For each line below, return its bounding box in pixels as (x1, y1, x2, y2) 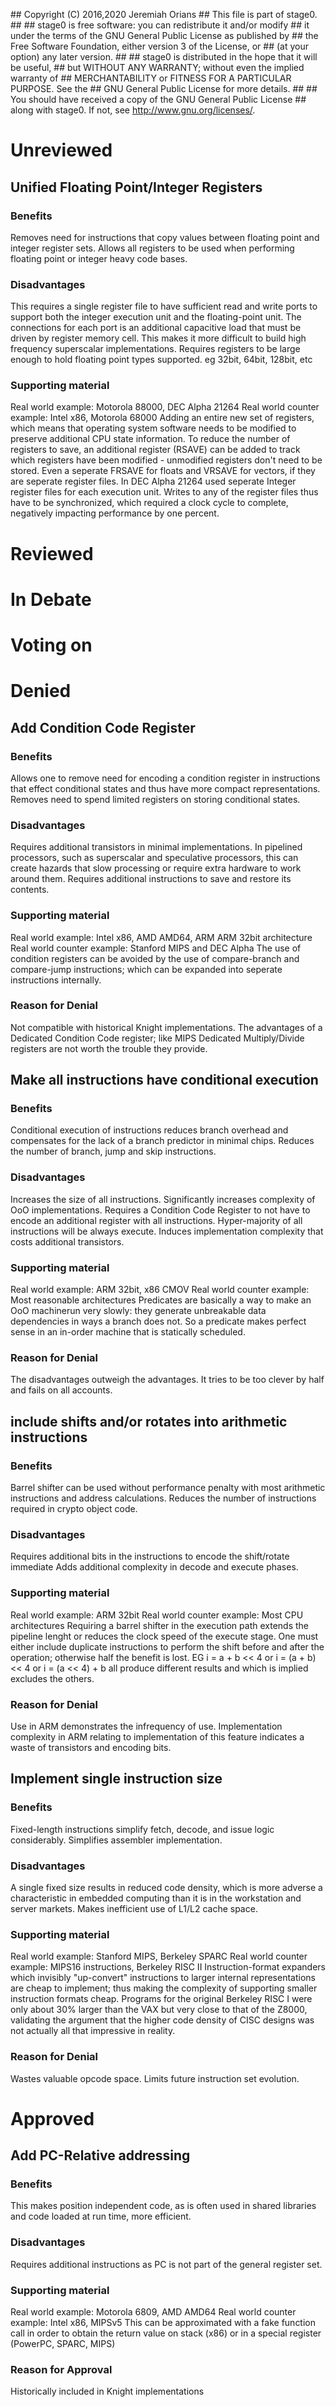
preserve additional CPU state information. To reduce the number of (10, 433, 291, 445)
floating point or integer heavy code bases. (10, 252, 188, 264)
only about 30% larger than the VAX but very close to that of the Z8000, (10, 2004, 308, 2016)
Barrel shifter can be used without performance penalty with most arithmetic (10, 1482, 326, 1494)
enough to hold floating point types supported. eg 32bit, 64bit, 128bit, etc (10, 354, 313, 366)
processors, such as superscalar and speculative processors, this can (10, 852, 299, 864)
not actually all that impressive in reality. (10, 2025, 176, 2037)
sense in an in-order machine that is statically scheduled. (10, 1326, 246, 1338)
